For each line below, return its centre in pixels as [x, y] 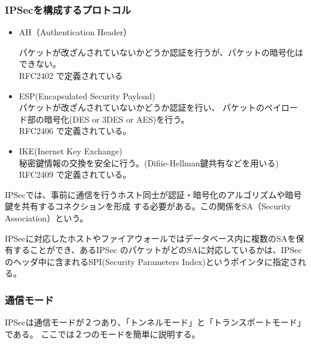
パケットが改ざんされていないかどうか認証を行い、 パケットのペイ [150, 107]
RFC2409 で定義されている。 [75, 174]
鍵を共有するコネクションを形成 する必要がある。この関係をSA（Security [148, 206]
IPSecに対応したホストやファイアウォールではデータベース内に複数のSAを [150, 238]
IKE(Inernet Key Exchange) [71, 150]
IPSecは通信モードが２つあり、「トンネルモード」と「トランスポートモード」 [155, 322]
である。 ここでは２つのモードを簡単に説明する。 [103, 334]
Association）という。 [47, 217]
